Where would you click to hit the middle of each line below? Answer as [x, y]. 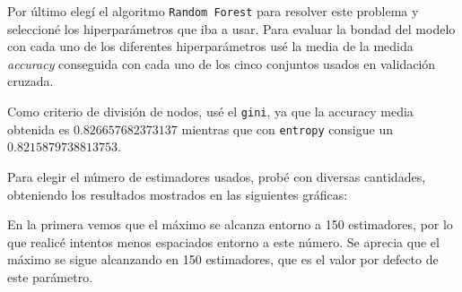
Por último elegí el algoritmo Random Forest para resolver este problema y [213, 11]
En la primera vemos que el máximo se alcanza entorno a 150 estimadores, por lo [230, 224]
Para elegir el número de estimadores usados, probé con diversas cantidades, [217, 176]
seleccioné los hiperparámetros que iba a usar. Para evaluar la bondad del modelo [231, 28]
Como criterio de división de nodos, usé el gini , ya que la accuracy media [210, 112]
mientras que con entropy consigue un [287, 129]
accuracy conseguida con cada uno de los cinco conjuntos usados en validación [222, 63]
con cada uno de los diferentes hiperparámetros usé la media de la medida [210, 46]
